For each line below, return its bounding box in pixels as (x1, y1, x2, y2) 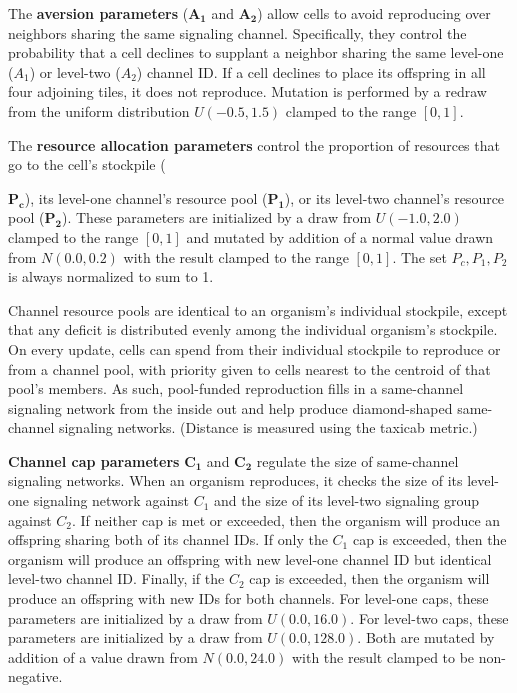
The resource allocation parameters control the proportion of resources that (8, 134, 500, 155)
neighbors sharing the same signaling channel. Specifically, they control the (8, 22, 467, 43)
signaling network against (33, 490, 190, 511)
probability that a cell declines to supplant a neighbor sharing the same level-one (8, 42, 504, 63)
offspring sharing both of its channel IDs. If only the (8, 529, 328, 550)
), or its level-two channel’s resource (284, 187, 505, 208)
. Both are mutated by (357, 627, 495, 648)
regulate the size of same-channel (256, 450, 459, 471)
